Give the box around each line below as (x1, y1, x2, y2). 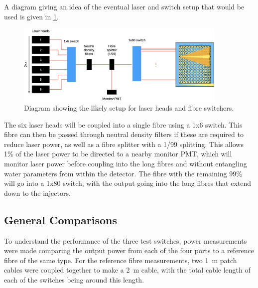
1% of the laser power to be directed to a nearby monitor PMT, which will (4, 148, 232, 159)
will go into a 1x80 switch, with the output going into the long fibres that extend (4, 178, 252, 188)
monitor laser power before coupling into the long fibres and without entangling (4, 158, 247, 169)
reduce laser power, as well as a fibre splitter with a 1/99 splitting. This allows (4, 139, 244, 149)
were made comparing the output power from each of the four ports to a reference (4, 245, 255, 256)
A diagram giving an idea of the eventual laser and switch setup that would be (4, 1, 245, 11)
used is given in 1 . (4, 11, 59, 21)
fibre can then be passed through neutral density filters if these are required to (4, 129, 244, 140)
